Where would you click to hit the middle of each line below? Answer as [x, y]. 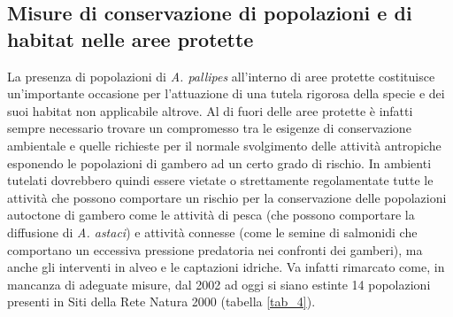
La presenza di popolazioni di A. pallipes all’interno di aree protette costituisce [221, 76]
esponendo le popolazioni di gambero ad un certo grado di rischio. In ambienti [219, 162]
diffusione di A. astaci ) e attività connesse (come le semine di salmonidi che [212, 232]
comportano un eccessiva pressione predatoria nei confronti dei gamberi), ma [215, 249]
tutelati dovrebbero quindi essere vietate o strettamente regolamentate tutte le [220, 180]
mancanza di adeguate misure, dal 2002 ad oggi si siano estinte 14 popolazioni [219, 284]
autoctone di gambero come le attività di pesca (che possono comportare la [211, 215]
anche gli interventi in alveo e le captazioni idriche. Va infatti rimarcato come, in [226, 267]
